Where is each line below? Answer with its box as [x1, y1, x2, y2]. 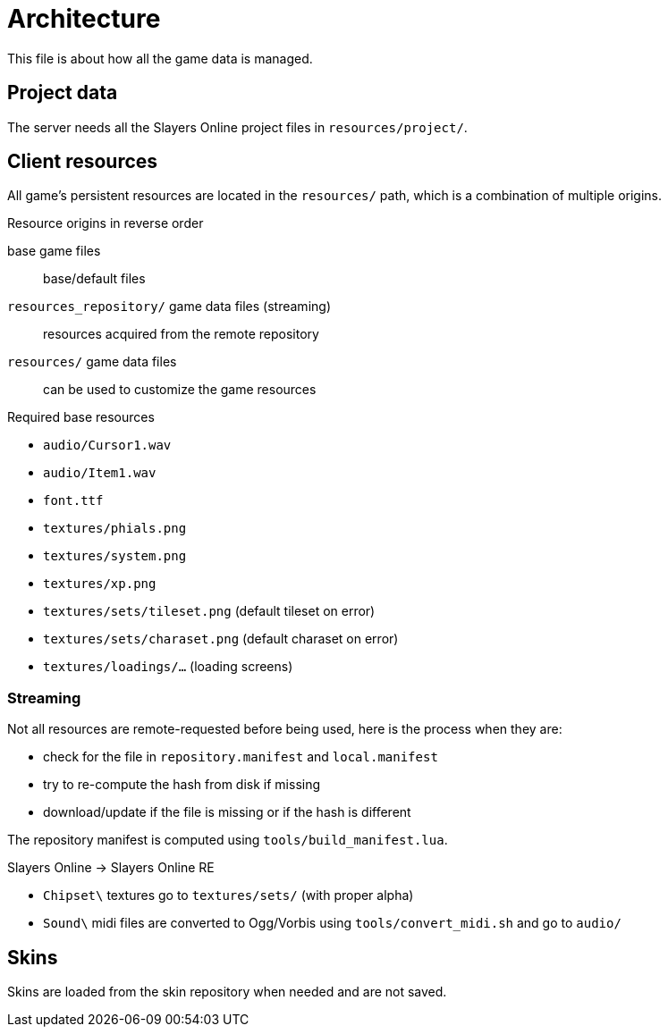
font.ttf [43, 493, 104, 509]
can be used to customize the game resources [43, 382, 317, 398]
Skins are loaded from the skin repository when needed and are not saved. [7, 984, 447, 1000]
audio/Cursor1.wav [43, 438, 172, 453]
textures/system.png [43, 549, 187, 564]
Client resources [7, 150, 158, 173]
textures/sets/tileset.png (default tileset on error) [43, 603, 376, 619]
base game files [7, 243, 101, 259]
